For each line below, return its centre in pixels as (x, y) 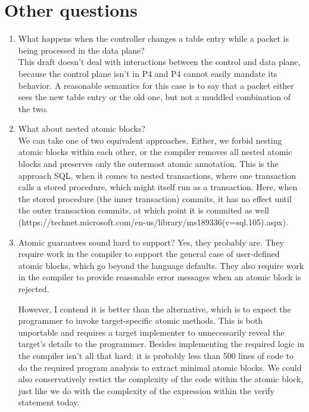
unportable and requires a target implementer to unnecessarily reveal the (151, 332)
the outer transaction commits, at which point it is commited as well (143, 210)
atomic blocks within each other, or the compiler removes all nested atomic (155, 152)
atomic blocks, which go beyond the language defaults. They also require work (161, 265)
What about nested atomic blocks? (82, 128)
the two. (33, 108)
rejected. (34, 289)
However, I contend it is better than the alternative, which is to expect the (154, 309)
